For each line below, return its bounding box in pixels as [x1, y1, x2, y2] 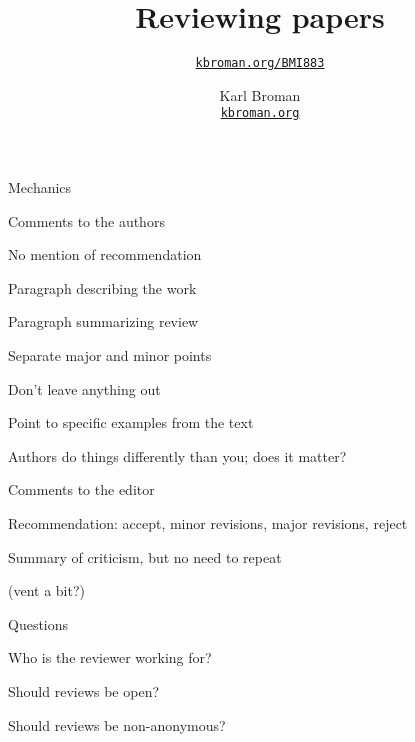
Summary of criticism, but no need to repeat [8, 546, 282, 567]
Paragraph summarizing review [8, 311, 199, 332]
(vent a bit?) [8, 580, 85, 601]
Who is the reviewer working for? [8, 647, 212, 668]
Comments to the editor [8, 479, 155, 500]
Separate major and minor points [8, 345, 212, 365]
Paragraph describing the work [8, 277, 197, 298]
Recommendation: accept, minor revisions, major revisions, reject [8, 512, 408, 533]
